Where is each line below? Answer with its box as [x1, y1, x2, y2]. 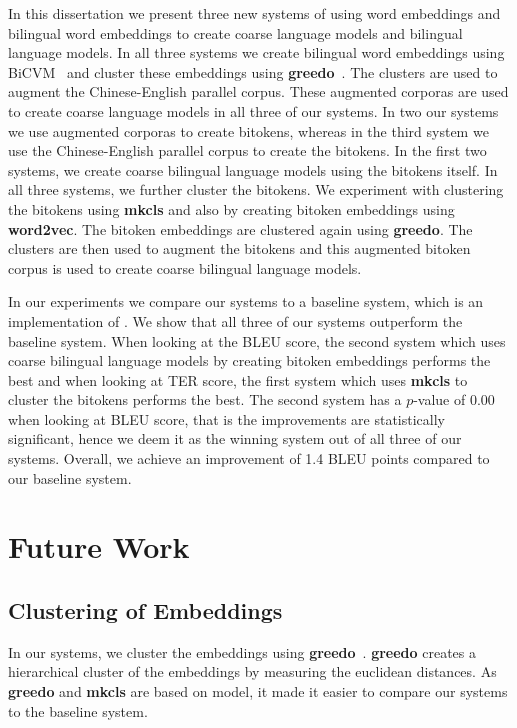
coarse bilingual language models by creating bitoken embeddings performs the [8, 350, 491, 371]
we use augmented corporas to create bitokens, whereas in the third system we [8, 120, 489, 141]
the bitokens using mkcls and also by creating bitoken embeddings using [8, 198, 455, 219]
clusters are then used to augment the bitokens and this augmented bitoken [8, 238, 471, 259]
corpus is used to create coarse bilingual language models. [8, 257, 362, 278]
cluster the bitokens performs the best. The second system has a [8, 389, 402, 410]
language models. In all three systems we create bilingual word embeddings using [8, 42, 505, 63]
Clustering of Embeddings [8, 595, 283, 626]
